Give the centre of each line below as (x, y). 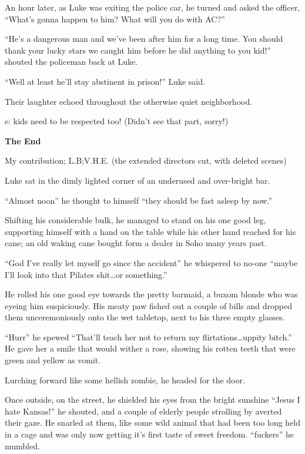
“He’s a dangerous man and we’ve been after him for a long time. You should (144, 39)
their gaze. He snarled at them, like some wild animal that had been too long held (153, 422)
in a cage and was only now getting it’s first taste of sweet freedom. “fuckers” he (150, 434)
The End (23, 140)
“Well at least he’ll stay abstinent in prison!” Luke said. (105, 81)
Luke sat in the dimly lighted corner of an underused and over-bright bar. (138, 180)
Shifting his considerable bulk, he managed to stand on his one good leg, (135, 220)
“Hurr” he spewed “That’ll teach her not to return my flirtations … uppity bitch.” (148, 337)
